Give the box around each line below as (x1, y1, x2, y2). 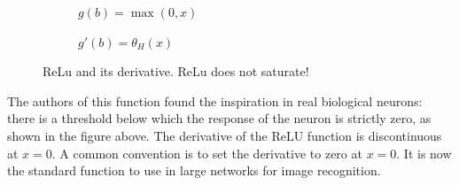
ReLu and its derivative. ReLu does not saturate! (43, 62, 309, 81)
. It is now (396, 143, 452, 162)
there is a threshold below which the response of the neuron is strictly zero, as (7, 109, 432, 127)
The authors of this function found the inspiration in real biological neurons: (7, 91, 423, 110)
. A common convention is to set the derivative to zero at (51, 143, 362, 162)
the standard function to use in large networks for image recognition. (7, 161, 381, 180)
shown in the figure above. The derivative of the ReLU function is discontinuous (7, 126, 442, 144)
